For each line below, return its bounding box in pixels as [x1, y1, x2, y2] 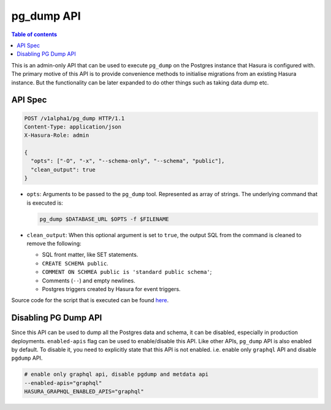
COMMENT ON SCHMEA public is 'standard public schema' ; [42, 268, 212, 276]
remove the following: [26, 240, 82, 247]
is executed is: [26, 199, 64, 207]
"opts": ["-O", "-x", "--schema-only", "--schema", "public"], [31, 158, 225, 165]
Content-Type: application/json [24, 123, 122, 130]
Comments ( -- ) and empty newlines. [42, 276, 135, 284]
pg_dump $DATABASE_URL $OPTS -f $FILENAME [39, 215, 169, 222]
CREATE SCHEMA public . [42, 259, 108, 267]
